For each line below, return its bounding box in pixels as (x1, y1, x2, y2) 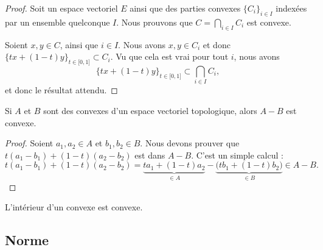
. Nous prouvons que (116, 15, 193, 28)
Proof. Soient (5, 137, 54, 149)
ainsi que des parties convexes (130, 2, 241, 14)
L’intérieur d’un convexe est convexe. (5, 201, 143, 213)
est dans (134, 148, 165, 161)
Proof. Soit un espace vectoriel (5, 2, 118, 14)
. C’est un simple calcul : (191, 148, 283, 161)
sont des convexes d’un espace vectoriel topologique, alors (43, 104, 257, 116)
